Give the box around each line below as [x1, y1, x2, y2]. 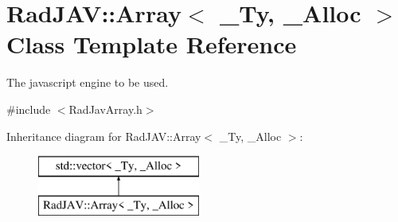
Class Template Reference [6, 28, 297, 60]
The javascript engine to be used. [6, 74, 169, 91]
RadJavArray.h [68, 100, 142, 117]
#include [6, 100, 51, 117]
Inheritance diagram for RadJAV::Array [6, 127, 201, 144]
